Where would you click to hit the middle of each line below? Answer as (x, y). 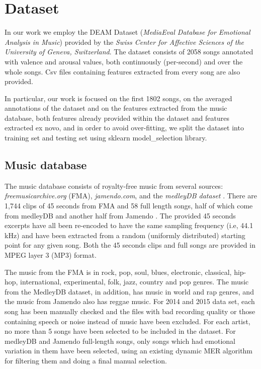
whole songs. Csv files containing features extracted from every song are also (122, 71)
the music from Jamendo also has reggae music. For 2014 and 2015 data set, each (130, 301)
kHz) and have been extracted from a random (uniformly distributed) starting (125, 235)
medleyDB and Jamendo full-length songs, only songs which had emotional (120, 341)
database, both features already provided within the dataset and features (117, 118)
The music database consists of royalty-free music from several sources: (114, 186)
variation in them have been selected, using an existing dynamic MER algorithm (129, 351)
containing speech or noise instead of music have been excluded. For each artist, (127, 321)
